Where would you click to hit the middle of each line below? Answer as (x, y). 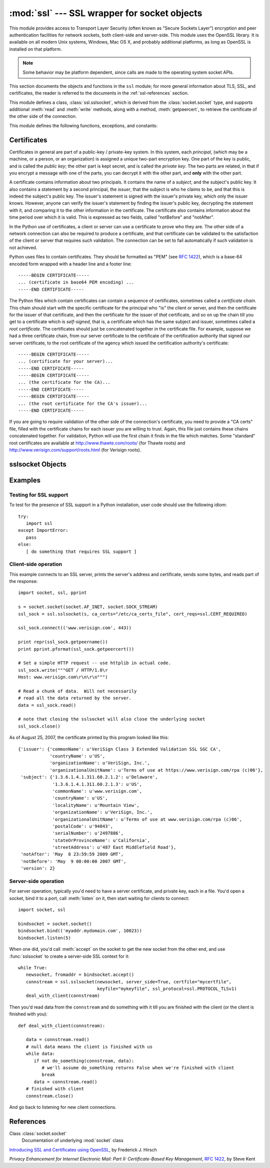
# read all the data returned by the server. (75, 698)
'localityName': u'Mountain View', (96, 805)
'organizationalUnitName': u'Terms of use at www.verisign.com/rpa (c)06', (147, 819)
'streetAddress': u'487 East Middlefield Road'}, (114, 847)
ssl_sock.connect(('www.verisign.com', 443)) (75, 628)
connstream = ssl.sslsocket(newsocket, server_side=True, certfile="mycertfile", (129, 982)
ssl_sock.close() (39, 726)
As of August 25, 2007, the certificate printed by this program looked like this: (89, 738)
